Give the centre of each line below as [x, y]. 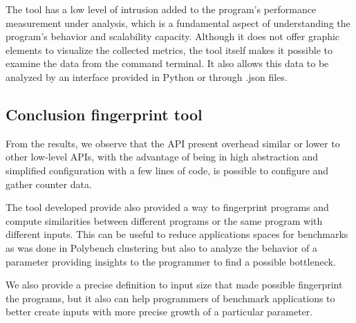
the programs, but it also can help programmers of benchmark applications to [170, 298]
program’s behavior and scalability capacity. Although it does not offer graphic [173, 36]
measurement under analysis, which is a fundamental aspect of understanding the [178, 22]
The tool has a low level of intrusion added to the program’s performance [161, 9]
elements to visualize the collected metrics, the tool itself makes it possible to [169, 49]
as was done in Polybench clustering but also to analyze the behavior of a [161, 247]
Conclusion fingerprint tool [104, 114]
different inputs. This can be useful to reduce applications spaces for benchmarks [177, 234]
